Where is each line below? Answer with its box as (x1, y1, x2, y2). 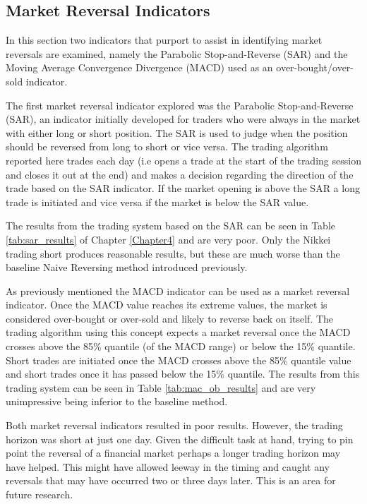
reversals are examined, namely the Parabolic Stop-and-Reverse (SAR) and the (6, 46, 348, 61)
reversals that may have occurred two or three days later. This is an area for (6, 473, 336, 488)
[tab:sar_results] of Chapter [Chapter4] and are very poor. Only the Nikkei (6, 232, 331, 246)
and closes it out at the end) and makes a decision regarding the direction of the (6, 167, 354, 181)
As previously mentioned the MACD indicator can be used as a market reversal (6, 283, 350, 298)
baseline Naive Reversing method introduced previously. (6, 260, 248, 275)
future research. (6, 487, 73, 502)
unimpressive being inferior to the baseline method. (6, 394, 228, 409)
